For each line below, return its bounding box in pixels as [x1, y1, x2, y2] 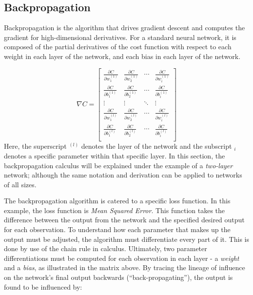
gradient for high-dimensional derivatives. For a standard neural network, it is [4, 32, 236, 42]
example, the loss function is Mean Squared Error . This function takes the [4, 205, 225, 215]
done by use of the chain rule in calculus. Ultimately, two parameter [4, 243, 207, 254]
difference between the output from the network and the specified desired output [4, 215, 245, 225]
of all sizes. [4, 179, 37, 189]
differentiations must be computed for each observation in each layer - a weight [4, 253, 239, 263]
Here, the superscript [4, 141, 67, 151]
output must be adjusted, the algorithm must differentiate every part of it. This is [4, 234, 249, 244]
